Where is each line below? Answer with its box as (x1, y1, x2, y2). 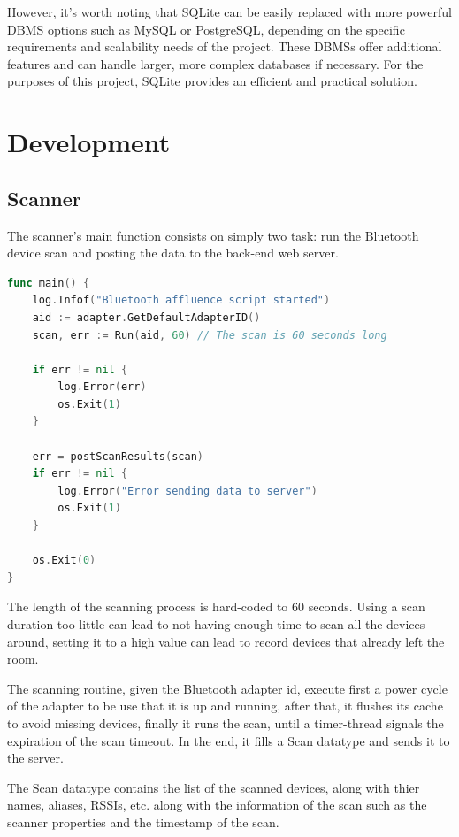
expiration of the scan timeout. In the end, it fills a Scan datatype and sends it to (7, 731, 450, 749)
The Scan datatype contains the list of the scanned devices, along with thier (7, 778, 420, 796)
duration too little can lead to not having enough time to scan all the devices (7, 615, 425, 634)
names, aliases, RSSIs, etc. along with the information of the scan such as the (7, 795, 427, 814)
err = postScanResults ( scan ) (32, 449, 203, 463)
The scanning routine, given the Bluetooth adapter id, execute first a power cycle (7, 679, 448, 697)
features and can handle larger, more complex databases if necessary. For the (7, 54, 424, 73)
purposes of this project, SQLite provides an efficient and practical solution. (7, 72, 417, 90)
